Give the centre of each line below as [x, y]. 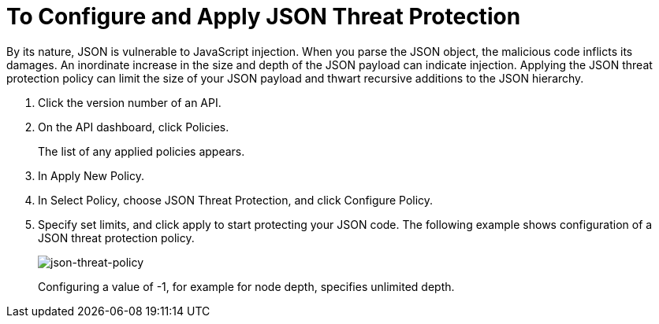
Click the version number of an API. [130, 102]
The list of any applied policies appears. [141, 151]
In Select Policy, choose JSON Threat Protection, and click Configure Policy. [236, 200]
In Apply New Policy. [91, 175]
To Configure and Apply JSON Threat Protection [264, 17]
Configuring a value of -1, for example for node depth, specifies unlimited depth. [246, 286]
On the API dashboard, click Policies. [134, 127]
